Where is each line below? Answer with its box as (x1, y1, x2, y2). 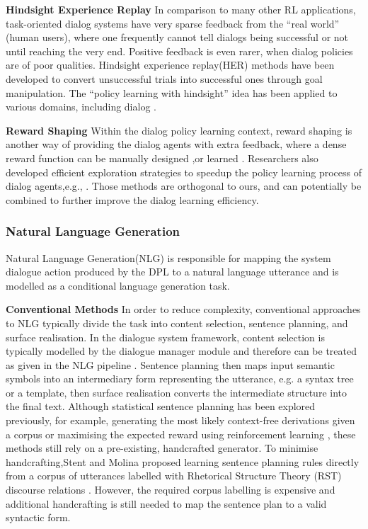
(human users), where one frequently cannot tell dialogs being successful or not (6, 30, 349, 45)
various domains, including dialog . (6, 99, 156, 114)
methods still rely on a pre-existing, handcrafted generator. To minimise (6, 440, 318, 455)
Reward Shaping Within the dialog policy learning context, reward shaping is (6, 123, 352, 137)
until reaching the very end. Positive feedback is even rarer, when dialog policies (6, 43, 353, 58)
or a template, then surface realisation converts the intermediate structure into (6, 385, 347, 399)
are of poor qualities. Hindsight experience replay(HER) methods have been (6, 57, 335, 72)
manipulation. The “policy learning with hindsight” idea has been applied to (6, 85, 338, 100)
